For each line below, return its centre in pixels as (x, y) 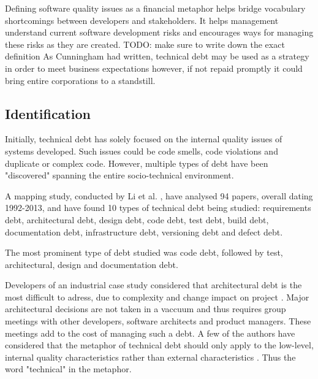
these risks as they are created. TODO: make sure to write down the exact (145, 44)
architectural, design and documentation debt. (92, 264)
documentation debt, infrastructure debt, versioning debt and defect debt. (144, 232)
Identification (48, 113)
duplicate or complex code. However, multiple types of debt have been (137, 163)
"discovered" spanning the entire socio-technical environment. (119, 175)
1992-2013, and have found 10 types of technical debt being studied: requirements (158, 208)
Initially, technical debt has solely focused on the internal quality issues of (144, 139)
